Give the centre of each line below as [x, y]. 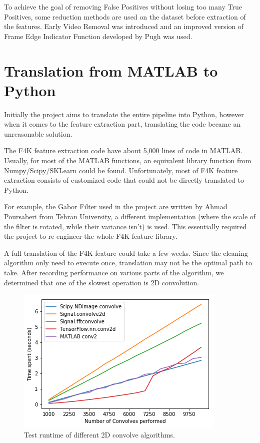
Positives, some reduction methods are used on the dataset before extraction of [125, 16]
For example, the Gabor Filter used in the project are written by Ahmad [116, 206]
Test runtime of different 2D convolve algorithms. [99, 434]
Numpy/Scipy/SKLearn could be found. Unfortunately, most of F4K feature [121, 170]
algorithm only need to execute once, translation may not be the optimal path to [128, 263]
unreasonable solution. [38, 133]
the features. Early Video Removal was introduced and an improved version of [124, 26]
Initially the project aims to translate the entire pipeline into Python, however [124, 114]
